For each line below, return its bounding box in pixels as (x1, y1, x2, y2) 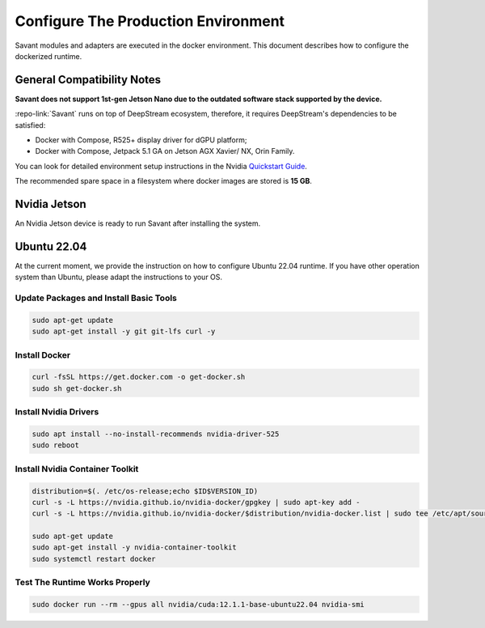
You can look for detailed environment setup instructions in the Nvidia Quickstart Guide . (15, 161, 307, 171)
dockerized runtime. (15, 51, 82, 61)
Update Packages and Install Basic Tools (15, 292, 178, 303)
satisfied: (15, 120, 46, 129)
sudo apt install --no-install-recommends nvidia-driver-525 (32, 430, 280, 439)
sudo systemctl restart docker (32, 554, 157, 563)
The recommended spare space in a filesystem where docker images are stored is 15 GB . (15, 176, 313, 186)
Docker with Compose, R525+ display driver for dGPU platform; (35, 135, 247, 145)
